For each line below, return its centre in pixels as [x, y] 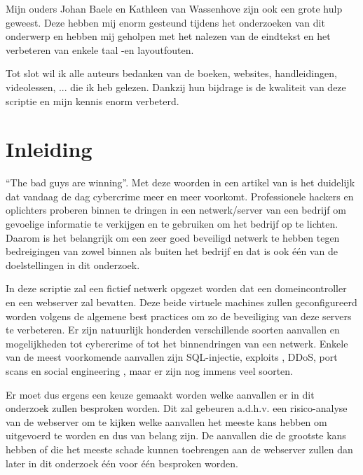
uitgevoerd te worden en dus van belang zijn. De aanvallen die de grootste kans [176, 435]
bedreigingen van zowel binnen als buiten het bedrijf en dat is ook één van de [172, 251]
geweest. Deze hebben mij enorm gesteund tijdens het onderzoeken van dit [165, 22]
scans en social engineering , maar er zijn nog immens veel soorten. [149, 371]
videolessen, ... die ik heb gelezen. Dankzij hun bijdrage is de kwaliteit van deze [176, 87]
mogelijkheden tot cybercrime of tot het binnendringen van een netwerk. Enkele [177, 343]
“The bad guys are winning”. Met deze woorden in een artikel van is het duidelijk [180, 183]
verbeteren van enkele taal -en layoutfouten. [100, 49]
